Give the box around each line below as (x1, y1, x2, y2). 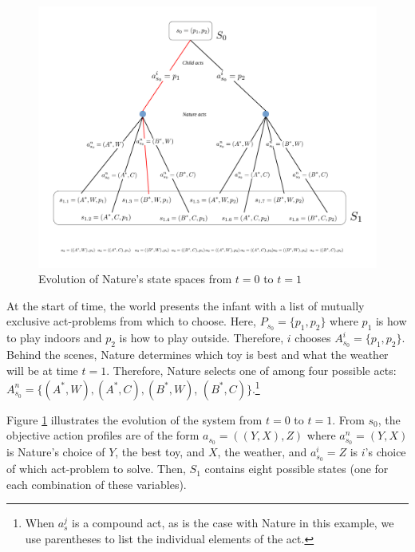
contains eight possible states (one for (204, 460, 389, 477)
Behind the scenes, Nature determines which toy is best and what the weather (6, 346, 389, 363)
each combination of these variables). (6, 475, 187, 492)
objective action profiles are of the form (6, 427, 200, 444)
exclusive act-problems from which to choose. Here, (6, 313, 256, 329)
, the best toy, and (115, 444, 205, 460)
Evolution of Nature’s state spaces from (38, 270, 232, 287)
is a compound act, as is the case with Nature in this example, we (72, 515, 394, 531)
